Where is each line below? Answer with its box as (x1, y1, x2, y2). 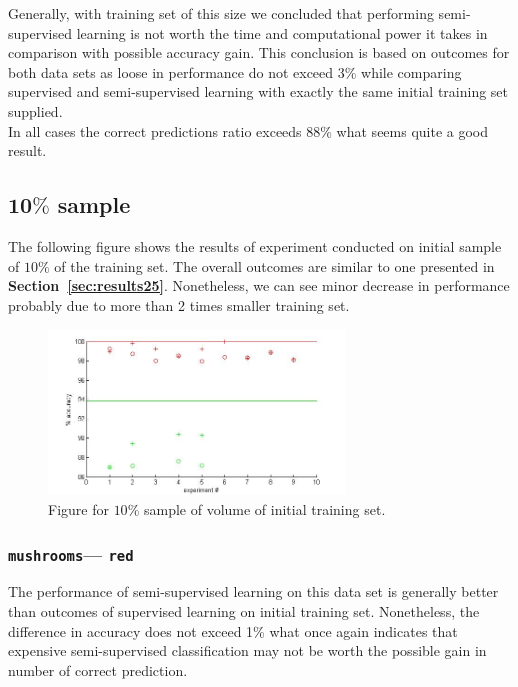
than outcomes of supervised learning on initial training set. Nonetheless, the (8, 600, 480, 621)
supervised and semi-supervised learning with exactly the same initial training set (8, 81, 509, 102)
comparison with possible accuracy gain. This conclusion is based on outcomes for (8, 42, 510, 63)
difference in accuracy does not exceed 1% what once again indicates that (8, 620, 458, 641)
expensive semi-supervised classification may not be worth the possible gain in (8, 640, 487, 661)
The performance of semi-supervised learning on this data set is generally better (8, 581, 499, 602)
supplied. (8, 100, 63, 121)
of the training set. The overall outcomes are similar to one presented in (54, 255, 495, 276)
